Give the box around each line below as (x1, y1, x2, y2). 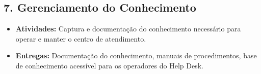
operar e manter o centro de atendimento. (15, 33, 146, 44)
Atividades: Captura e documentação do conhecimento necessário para (15, 23, 241, 34)
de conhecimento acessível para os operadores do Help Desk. (15, 60, 203, 70)
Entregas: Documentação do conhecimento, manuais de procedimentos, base (15, 50, 257, 61)
